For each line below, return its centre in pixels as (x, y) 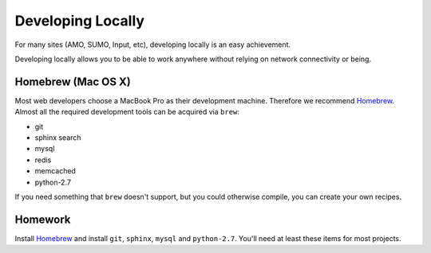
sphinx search (58, 138)
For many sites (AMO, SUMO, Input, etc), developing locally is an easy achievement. (153, 45)
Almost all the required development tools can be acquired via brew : (127, 112)
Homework (43, 219)
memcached (55, 171)
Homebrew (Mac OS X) (73, 82)
